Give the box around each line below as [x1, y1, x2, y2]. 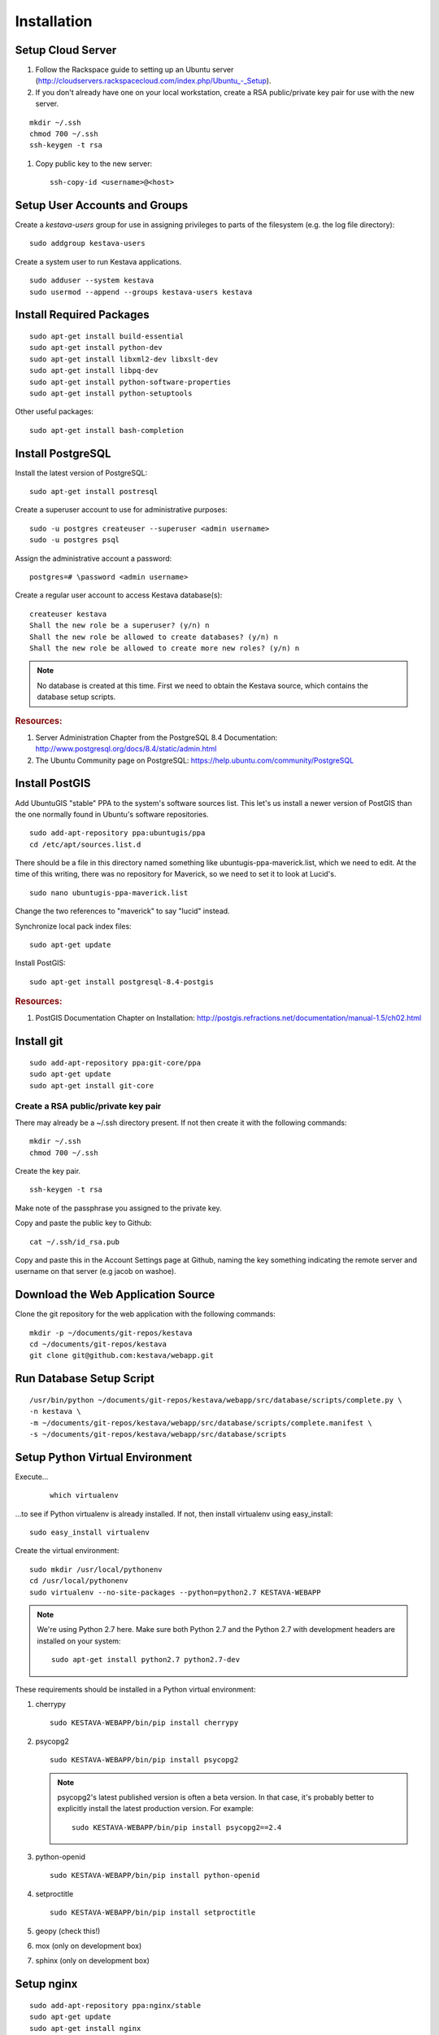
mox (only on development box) [35, 1941, 142, 1951]
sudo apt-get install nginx [29, 2024, 141, 2033]
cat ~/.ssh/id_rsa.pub [29, 1237, 120, 1246]
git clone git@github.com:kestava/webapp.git [29, 1351, 215, 1360]
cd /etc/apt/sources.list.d [29, 839, 141, 849]
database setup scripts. [37, 692, 116, 702]
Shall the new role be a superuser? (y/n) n [29, 621, 211, 630]
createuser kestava [29, 609, 107, 619]
